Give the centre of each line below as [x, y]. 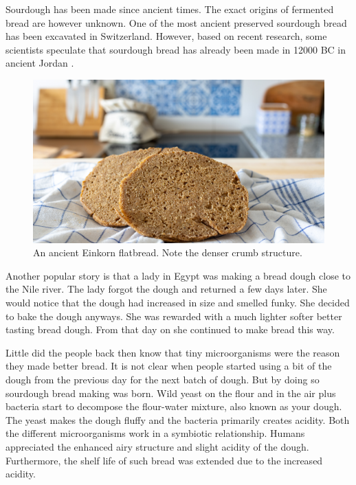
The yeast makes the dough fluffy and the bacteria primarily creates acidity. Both [178, 419]
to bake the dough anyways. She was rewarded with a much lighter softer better [174, 316]
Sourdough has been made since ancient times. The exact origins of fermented [170, 9]
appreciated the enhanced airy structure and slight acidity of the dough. [157, 446]
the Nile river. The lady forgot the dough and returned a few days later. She [166, 289]
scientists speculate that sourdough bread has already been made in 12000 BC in [176, 49]
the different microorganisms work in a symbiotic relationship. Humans [155, 433]
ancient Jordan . [40, 63]
